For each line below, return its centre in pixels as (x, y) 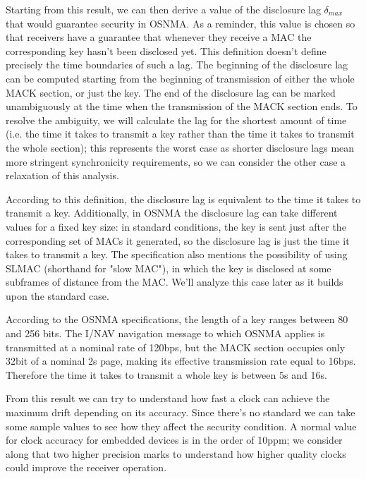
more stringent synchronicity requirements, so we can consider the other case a (176, 161)
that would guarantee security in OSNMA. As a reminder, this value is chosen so (181, 23)
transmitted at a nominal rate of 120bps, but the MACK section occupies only (176, 347)
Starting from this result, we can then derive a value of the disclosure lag (163, 9)
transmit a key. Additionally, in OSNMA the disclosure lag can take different (172, 213)
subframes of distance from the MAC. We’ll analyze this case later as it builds (175, 282)
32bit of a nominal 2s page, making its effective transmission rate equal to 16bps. (181, 361)
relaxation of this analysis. (62, 175)
